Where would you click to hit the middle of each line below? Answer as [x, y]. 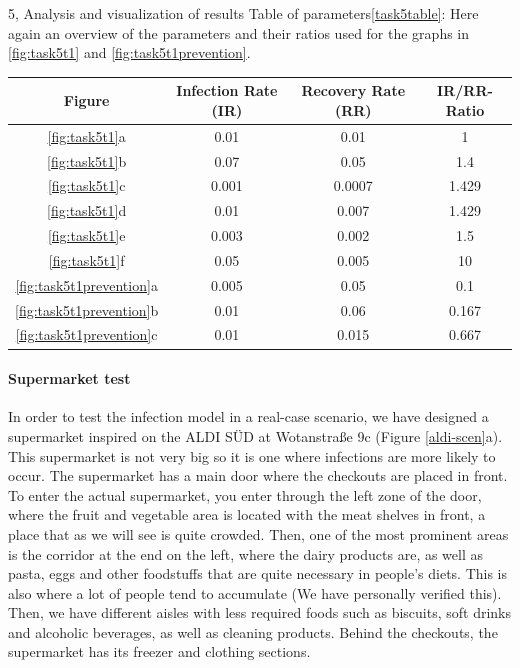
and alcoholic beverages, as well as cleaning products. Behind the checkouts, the [253, 631]
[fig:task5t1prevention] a [86, 284]
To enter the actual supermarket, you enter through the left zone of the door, [245, 494]
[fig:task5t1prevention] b [87, 309]
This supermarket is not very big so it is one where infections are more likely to [252, 455]
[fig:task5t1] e [86, 235]
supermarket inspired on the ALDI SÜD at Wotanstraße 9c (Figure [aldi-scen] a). [255, 435]
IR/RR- [465, 90]
